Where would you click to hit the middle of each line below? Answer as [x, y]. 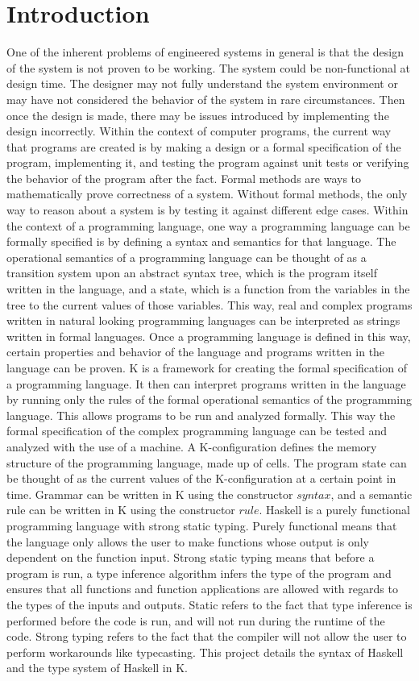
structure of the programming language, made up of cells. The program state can [207, 462]
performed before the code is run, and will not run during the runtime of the [196, 620]
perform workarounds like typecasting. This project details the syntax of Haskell [205, 652]
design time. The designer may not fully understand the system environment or [202, 83]
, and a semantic [371, 494]
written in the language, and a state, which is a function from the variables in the [208, 289]
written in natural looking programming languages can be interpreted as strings [203, 320]
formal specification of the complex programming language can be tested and [197, 431]
